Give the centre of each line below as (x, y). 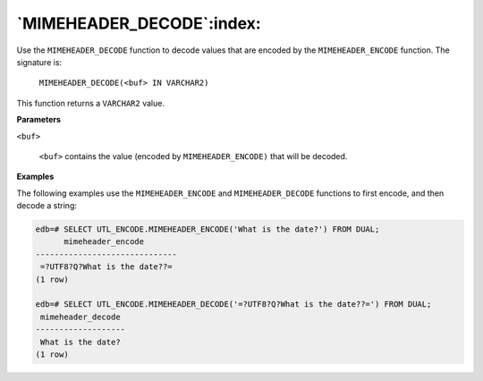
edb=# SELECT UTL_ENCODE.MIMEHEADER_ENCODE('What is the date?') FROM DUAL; (208, 229)
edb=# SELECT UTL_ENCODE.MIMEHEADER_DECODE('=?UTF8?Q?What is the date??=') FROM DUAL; (233, 305)
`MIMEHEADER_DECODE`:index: (139, 23)
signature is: (39, 62)
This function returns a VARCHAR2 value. (91, 103)
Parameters (39, 120)
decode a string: (47, 206)
